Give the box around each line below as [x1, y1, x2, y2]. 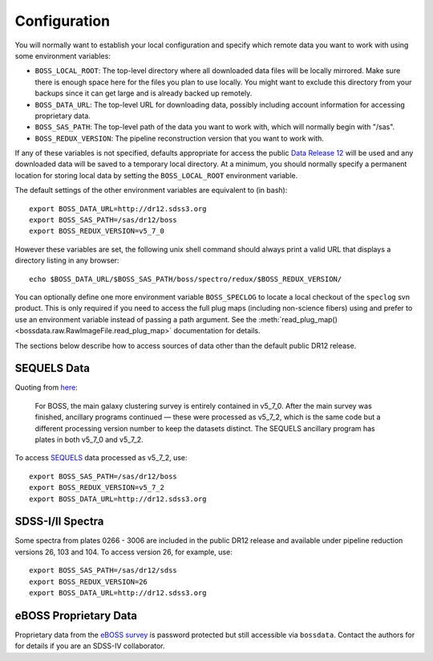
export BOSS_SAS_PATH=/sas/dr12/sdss [29, 566, 178, 575]
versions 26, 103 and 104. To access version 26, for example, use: [14, 547, 233, 557]
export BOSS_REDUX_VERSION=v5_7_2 [29, 483, 164, 492]
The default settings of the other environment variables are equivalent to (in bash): [14, 186, 288, 195]
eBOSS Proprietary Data [14, 609, 138, 622]
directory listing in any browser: [14, 255, 119, 265]
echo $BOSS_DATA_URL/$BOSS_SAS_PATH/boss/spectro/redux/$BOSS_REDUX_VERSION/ [29, 274, 342, 284]
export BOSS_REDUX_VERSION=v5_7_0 [29, 226, 164, 236]
